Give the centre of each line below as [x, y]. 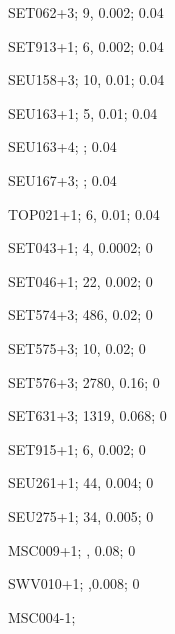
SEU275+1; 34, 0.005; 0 [81, 515]
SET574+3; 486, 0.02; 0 [80, 314]
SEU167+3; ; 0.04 [62, 179]
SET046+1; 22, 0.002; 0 [80, 280]
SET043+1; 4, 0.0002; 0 [80, 247]
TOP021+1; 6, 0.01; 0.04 [84, 213]
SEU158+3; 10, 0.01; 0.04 [86, 79]
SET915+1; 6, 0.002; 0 [77, 448]
